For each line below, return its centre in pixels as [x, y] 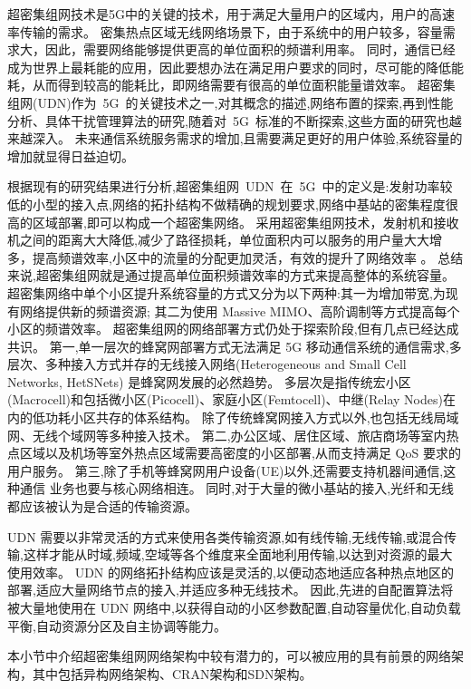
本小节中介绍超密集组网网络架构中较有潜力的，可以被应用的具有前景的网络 [229, 656]
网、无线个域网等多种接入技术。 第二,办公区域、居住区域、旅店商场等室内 [227, 435]
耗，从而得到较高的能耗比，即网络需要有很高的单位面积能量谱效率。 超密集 [231, 85]
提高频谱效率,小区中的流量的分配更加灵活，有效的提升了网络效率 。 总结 [248, 257]
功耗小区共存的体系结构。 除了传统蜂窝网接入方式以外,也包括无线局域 [252, 417]
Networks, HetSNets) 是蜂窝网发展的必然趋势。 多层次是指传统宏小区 [209, 381]
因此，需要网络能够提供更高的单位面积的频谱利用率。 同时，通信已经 [250, 49]
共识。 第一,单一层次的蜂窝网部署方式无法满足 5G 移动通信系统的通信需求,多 [235, 346]
